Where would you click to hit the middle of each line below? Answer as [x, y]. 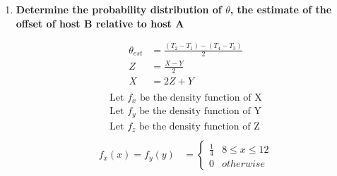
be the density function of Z [200, 126]
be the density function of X [201, 98]
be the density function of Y [200, 112]
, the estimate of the [281, 9]
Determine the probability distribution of [119, 9]
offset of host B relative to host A [100, 23]
